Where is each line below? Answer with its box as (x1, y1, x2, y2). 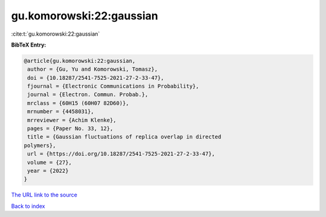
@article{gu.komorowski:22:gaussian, (24, 57, 136, 64)
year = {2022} (27, 167, 69, 174)
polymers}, (24, 142, 56, 149)
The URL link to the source (11, 191, 78, 199)
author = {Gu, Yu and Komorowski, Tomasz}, (27, 66, 158, 73)
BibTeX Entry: (11, 41, 46, 48)
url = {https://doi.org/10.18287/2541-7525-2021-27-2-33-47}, (27, 151, 216, 157)
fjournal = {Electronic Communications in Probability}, (27, 83, 199, 90)
